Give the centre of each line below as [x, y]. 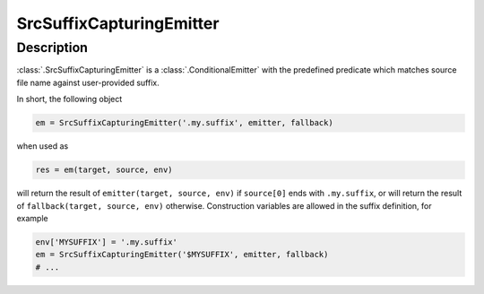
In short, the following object [69, 99]
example [32, 218]
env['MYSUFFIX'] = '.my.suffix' [107, 242]
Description [52, 48]
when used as [43, 146]
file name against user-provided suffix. [88, 82]
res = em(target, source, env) [104, 170]
